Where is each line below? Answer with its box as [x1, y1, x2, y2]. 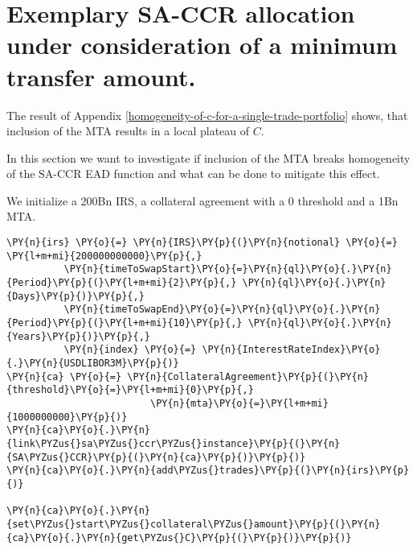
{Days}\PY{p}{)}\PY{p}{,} [6, 290, 145, 302]
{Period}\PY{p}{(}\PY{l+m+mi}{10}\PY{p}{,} [6, 317, 243, 329]
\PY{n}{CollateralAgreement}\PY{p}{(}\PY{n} [127, 370, 370, 383]
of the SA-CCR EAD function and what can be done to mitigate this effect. [6, 165, 380, 182]
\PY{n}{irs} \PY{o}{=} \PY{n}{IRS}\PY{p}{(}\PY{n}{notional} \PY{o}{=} [6, 237, 398, 249]
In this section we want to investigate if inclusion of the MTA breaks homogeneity [6, 149, 411, 166]
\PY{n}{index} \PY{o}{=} [63, 344, 197, 356]
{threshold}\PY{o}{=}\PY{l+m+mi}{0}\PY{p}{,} [6, 384, 254, 396]
